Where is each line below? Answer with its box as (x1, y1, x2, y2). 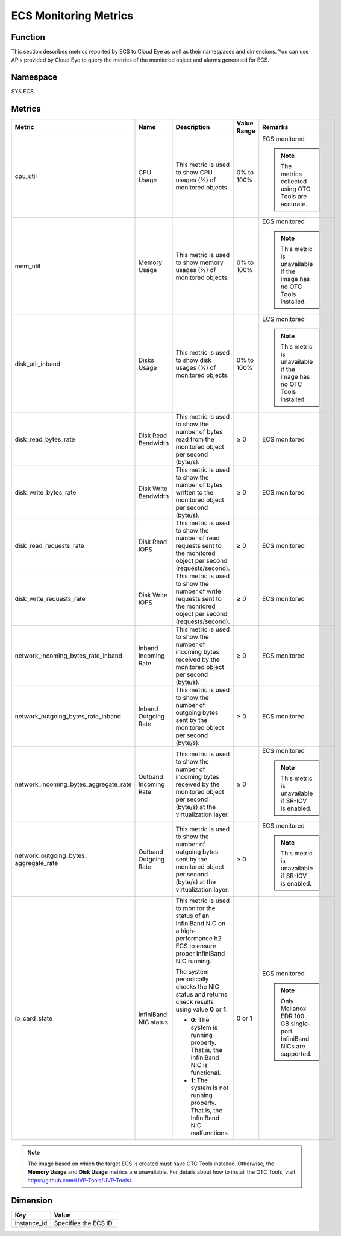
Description (175, 123, 210, 132)
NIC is (190, 1061, 208, 1070)
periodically (175, 975, 209, 983)
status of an (175, 911, 210, 920)
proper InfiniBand (175, 949, 225, 958)
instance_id (14, 1219, 48, 1228)
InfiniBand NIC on (175, 919, 226, 928)
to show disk (175, 356, 212, 364)
